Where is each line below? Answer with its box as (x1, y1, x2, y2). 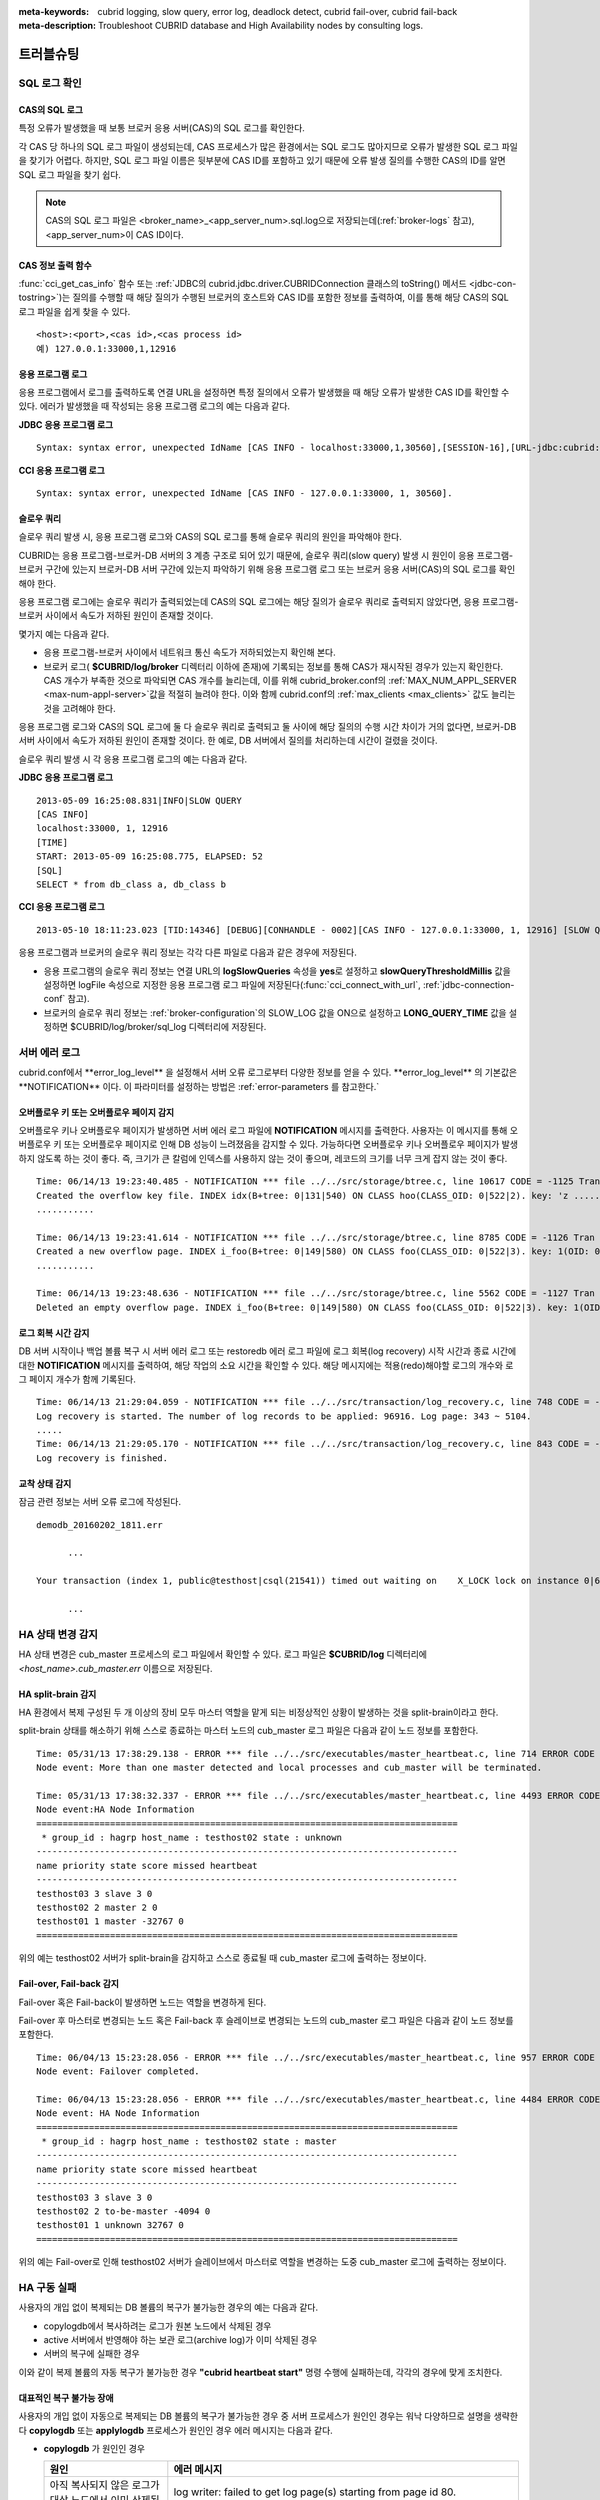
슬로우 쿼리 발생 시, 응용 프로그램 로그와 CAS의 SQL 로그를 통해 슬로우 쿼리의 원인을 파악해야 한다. (18, 531, 402, 543)
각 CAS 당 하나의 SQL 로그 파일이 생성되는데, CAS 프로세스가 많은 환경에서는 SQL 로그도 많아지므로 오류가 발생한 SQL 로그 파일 (18, 140, 519, 152)
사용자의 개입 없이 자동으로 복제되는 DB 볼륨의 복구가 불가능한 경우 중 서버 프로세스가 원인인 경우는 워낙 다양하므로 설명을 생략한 (18, 2410, 519, 2422)
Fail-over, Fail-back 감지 (18, 1978, 120, 1990)
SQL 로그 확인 (18, 76, 82, 90)
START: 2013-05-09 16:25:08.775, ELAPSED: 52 (36, 851, 264, 862)
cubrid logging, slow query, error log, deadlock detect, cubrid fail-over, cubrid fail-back (97, 6, 458, 17)
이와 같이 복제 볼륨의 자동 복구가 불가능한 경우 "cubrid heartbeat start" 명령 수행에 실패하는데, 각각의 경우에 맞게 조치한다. (18, 2366, 503, 2378)
